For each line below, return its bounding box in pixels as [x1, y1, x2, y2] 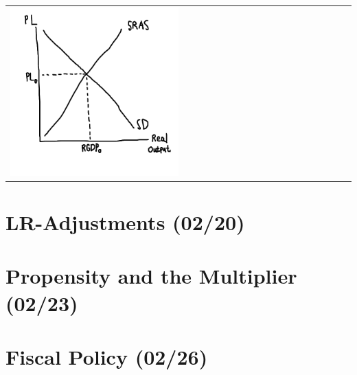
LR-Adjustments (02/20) [5, 208, 245, 236]
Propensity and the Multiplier [5, 262, 297, 290]
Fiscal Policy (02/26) [5, 342, 208, 370]
